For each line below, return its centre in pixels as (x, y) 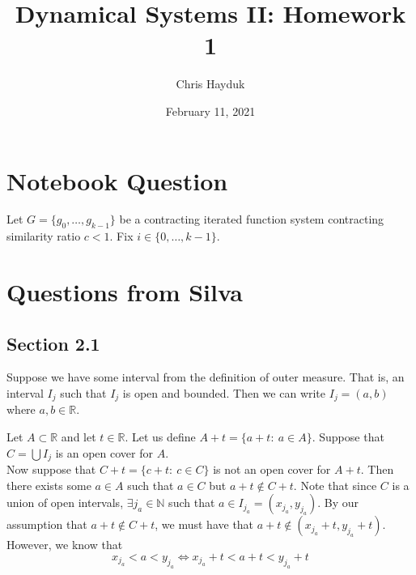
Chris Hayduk (210, 84)
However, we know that (65, 545)
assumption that (47, 524)
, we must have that (204, 524)
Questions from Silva (125, 292)
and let (79, 437)
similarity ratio (44, 236)
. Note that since (335, 485)
